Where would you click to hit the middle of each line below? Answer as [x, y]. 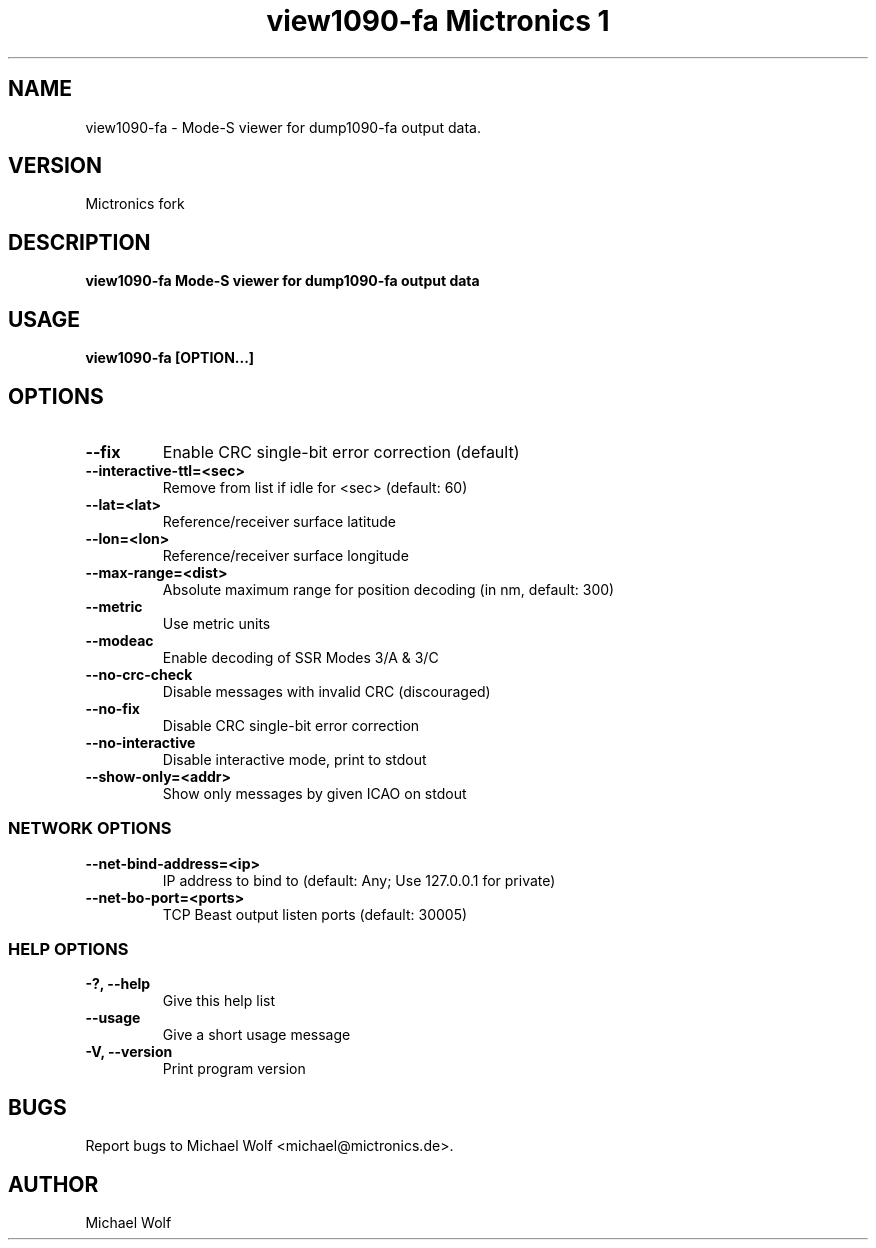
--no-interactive [140, 742]
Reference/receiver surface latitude [279, 521]
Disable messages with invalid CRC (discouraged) [326, 691]
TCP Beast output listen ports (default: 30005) [315, 914]
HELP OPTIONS [68, 949]
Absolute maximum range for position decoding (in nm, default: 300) [388, 589]
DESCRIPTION [79, 242]
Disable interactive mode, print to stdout [294, 759]
